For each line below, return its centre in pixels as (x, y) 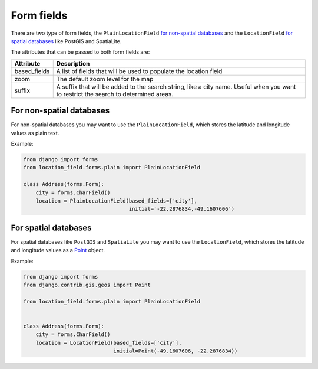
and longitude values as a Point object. (58, 250)
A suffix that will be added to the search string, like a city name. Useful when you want (176, 87)
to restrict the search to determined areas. (115, 94)
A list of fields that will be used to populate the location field (139, 71)
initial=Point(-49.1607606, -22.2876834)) (175, 351)
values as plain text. (35, 133)
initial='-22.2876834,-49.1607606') (182, 209)
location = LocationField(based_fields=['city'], (109, 343)
